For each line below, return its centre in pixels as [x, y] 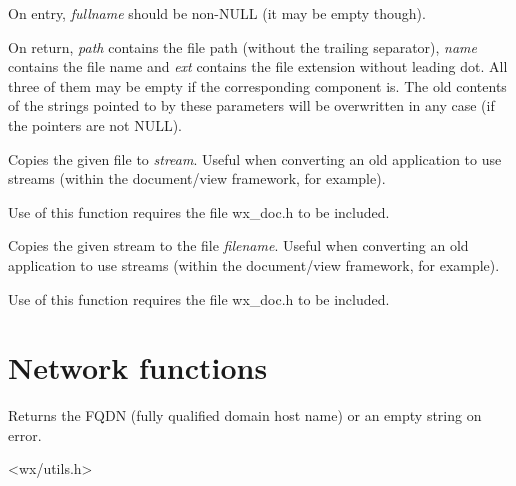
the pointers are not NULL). [95, 124]
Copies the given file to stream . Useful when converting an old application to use [255, 158]
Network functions [138, 367]
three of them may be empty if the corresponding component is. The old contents [257, 85]
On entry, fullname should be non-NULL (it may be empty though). [217, 13]
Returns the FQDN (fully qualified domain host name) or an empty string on [245, 415]
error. [25, 434]
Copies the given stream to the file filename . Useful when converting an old [238, 245]
